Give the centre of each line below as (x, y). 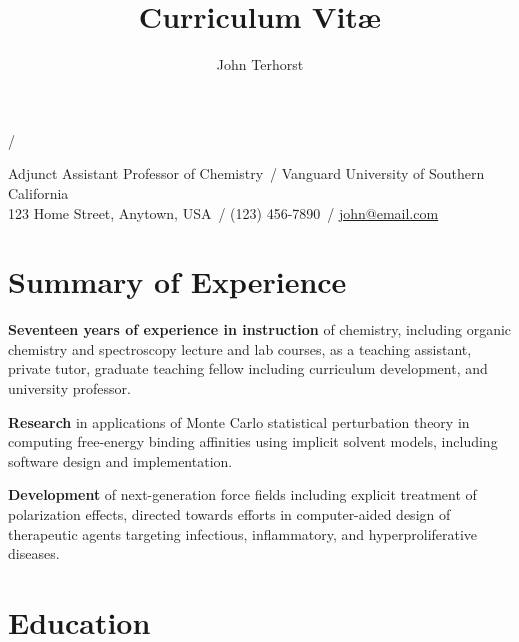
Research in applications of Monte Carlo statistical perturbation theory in (239, 421)
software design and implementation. (120, 460)
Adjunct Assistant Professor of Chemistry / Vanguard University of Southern (246, 173)
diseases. (34, 553)
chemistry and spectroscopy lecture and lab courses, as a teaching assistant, (240, 348)
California (38, 192)
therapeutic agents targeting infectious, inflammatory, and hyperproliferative (243, 533)
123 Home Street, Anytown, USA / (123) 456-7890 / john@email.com (223, 212)
